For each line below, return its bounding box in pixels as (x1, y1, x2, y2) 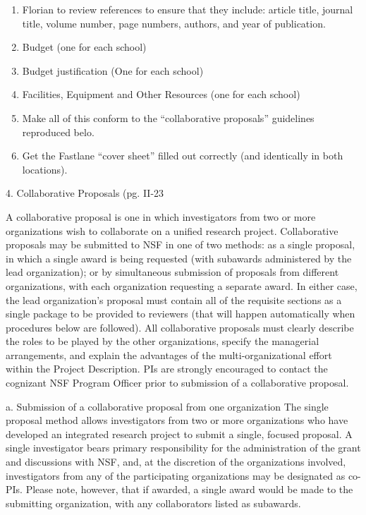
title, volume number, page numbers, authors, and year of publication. (22, 16, 326, 30)
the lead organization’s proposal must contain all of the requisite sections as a (6, 292, 342, 307)
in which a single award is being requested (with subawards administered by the (6, 250, 352, 265)
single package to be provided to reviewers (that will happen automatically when (6, 306, 355, 321)
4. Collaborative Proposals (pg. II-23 (6, 186, 164, 200)
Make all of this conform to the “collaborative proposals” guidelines (22, 110, 315, 125)
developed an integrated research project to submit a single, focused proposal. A (6, 426, 353, 441)
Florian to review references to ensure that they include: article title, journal (22, 2, 353, 16)
